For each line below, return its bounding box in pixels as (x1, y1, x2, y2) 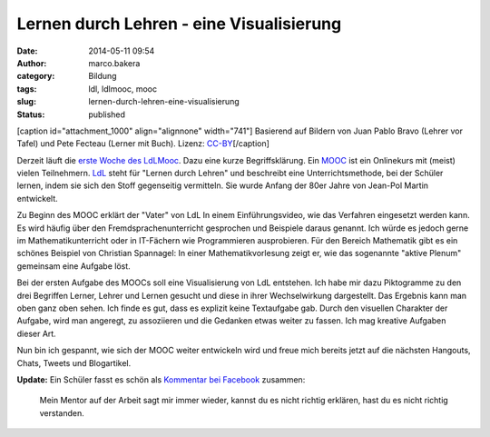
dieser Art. (16, 328, 56, 339)
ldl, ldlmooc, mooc (88, 83, 158, 94)
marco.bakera (88, 57, 141, 68)
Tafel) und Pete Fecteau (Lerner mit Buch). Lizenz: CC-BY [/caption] (16, 138, 269, 149)
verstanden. (39, 407, 85, 418)
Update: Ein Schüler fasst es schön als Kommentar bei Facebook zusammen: (16, 373, 306, 385)
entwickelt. (16, 193, 58, 204)
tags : (16, 83, 37, 94)
